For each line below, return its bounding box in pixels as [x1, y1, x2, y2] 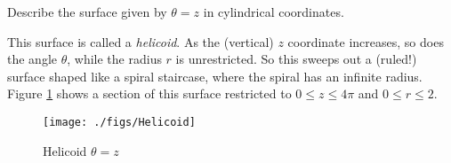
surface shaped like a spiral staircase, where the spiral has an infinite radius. [7, 66, 423, 85]
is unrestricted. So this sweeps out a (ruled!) [175, 50, 417, 68]
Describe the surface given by [7, 3, 167, 20]
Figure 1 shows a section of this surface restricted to [7, 84, 292, 103]
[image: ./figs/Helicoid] [43, 115, 196, 128]
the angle [7, 50, 57, 68]
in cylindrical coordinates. [203, 3, 344, 20]
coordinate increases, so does [287, 32, 444, 50]
